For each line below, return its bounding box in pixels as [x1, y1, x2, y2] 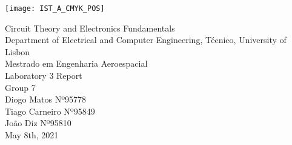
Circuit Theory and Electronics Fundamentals [5, 21, 175, 34]
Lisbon [5, 45, 30, 58]
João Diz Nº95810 [5, 116, 71, 129]
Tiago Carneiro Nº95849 [5, 104, 95, 117]
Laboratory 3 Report [5, 69, 82, 82]
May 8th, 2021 [5, 129, 59, 141]
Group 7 [5, 81, 36, 93]
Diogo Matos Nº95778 [5, 93, 87, 106]
